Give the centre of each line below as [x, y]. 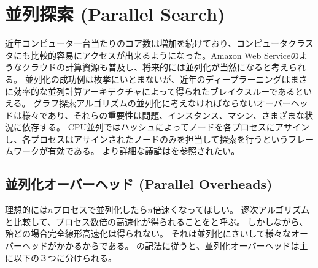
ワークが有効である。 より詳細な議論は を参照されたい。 [126, 151]
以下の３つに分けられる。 [65, 257]
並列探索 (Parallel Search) [115, 14]
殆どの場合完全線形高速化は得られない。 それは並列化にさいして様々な [148, 233]
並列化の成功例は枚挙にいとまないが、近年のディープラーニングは [157, 79]
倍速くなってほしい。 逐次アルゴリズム [231, 210]
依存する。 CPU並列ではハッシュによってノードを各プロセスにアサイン [165, 127]
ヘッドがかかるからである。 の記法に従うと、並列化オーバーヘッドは [161, 246]
